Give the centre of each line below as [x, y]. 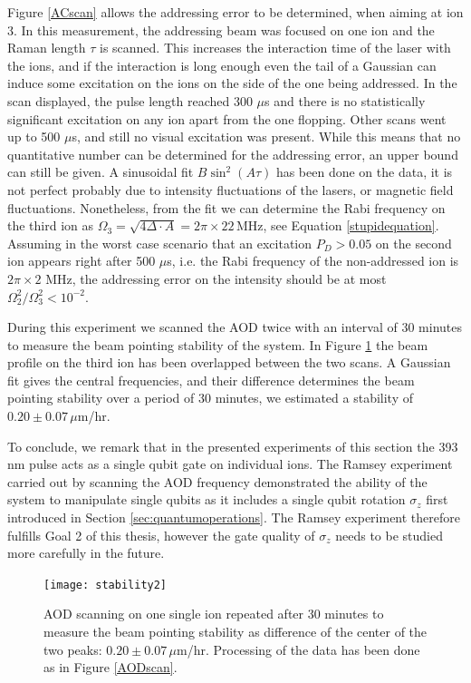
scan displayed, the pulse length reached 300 [130, 100]
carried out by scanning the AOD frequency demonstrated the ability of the [217, 481]
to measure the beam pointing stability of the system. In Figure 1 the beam [218, 344]
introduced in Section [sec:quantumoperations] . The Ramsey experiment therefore [234, 517]
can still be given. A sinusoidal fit [101, 172]
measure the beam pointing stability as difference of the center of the [235, 632]
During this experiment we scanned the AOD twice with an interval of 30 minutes [235, 327]
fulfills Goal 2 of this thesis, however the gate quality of [161, 535]
